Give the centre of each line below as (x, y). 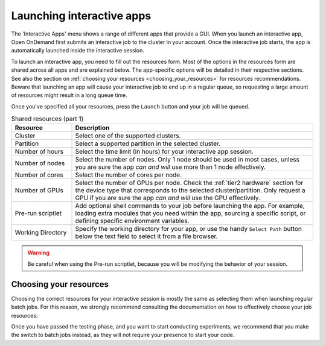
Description (92, 128)
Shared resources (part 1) (47, 119)
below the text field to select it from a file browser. (146, 236)
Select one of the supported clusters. (128, 136)
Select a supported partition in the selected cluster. (148, 143)
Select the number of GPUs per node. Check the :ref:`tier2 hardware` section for (189, 183)
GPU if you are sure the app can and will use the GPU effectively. (168, 198)
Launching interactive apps (81, 16)
